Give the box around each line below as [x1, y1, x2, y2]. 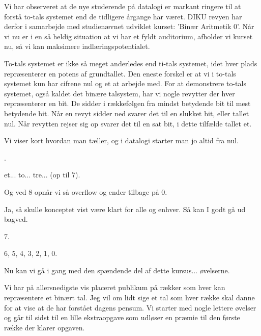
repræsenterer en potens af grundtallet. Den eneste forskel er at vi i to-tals [4, 68, 236, 79]
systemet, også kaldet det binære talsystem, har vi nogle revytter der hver [4, 88, 235, 98]
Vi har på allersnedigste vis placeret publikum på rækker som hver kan [4, 282, 225, 293]
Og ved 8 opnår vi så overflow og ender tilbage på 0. [4, 186, 167, 197]
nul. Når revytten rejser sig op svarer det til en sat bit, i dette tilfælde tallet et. [4, 118, 252, 128]
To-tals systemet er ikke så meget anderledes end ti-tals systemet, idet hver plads [4, 58, 257, 68]
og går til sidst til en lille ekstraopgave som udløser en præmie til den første [4, 312, 240, 323]
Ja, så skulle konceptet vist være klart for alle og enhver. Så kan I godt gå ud [4, 203, 246, 214]
